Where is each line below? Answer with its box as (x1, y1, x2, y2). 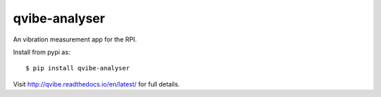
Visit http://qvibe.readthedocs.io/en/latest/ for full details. (13, 79, 180, 88)
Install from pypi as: (13, 48, 71, 56)
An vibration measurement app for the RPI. (13, 35, 137, 44)
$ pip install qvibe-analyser (25, 64, 131, 72)
